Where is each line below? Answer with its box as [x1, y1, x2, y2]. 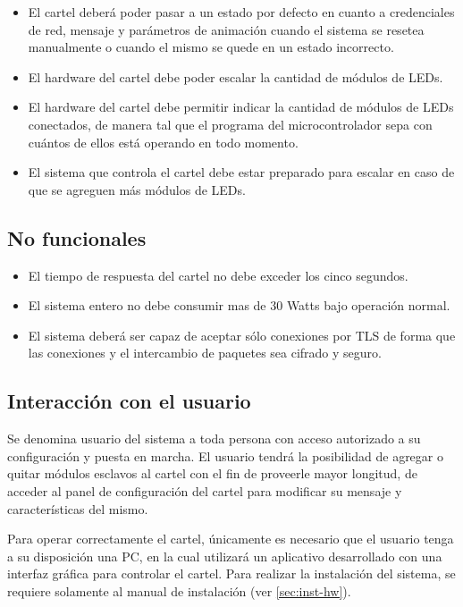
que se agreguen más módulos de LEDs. [28, 180, 246, 198]
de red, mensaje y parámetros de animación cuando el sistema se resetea [28, 20, 425, 38]
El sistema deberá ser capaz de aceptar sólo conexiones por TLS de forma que [28, 325, 456, 344]
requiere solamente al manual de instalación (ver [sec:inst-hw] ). [7, 581, 351, 600]
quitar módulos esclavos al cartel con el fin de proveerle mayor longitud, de [7, 464, 417, 483]
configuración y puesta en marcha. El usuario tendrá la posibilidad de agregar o [7, 446, 443, 465]
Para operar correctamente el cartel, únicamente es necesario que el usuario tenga [7, 529, 454, 548]
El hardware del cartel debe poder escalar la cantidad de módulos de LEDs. [28, 67, 443, 86]
